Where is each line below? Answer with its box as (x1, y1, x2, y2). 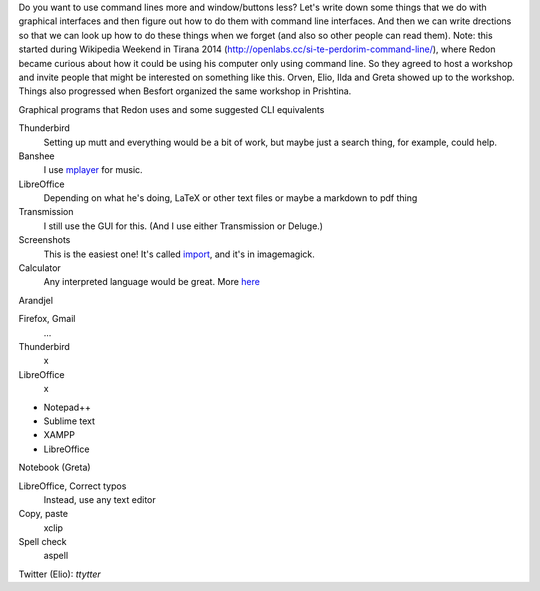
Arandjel (18, 294, 54, 306)
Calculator (18, 262, 62, 274)
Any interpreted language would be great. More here (43, 276, 260, 288)
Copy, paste (18, 508, 69, 520)
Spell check (18, 536, 67, 548)
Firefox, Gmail (18, 313, 76, 325)
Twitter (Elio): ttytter (18, 568, 102, 580)
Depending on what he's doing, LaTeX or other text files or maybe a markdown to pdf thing (43, 192, 418, 204)
